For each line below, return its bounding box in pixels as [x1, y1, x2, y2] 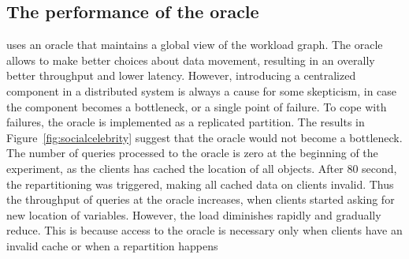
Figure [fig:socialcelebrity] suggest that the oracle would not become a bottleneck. [6, 129, 403, 145]
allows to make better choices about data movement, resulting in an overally [6, 51, 375, 68]
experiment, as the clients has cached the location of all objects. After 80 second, [6, 160, 397, 176]
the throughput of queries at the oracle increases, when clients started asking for [6, 191, 395, 208]
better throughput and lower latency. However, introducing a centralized [6, 67, 356, 84]
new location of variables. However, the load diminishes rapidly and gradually [6, 206, 381, 223]
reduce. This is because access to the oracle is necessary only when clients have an [6, 222, 403, 238]
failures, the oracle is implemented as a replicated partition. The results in [6, 114, 365, 130]
